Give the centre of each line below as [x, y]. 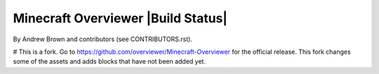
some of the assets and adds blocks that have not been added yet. [109, 61]
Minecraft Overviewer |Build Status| [120, 18]
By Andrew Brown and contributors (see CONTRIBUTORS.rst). [103, 39]
